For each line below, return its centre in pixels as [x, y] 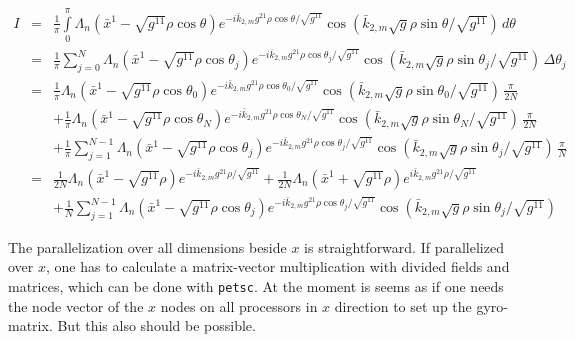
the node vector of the [76, 305]
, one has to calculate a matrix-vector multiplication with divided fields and [278, 266]
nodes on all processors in [239, 305]
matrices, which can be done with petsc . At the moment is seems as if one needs [256, 286]
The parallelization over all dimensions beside [147, 246]
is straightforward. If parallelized [404, 246]
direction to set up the [403, 305]
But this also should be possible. [156, 325]
